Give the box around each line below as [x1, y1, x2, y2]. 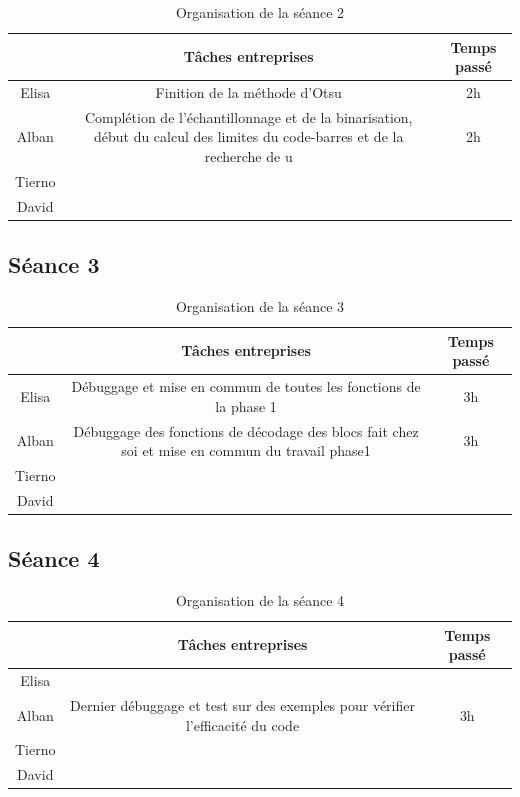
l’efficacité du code [185, 714, 300, 735]
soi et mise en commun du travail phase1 [121, 440, 371, 461]
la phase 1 [215, 395, 277, 416]
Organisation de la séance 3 [175, 296, 345, 317]
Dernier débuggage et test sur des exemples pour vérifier [70, 694, 415, 715]
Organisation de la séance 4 [175, 590, 345, 611]
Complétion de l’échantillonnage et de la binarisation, [84, 106, 413, 127]
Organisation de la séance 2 [175, 2, 345, 22]
